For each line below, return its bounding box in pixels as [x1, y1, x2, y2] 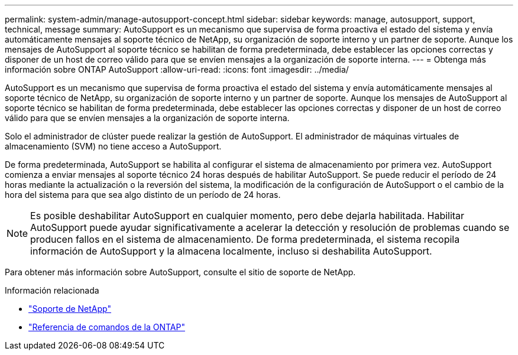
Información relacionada [5, 285, 99, 295]
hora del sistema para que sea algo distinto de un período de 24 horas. [5, 190, 281, 200]
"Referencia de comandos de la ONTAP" [28, 322, 185, 332]
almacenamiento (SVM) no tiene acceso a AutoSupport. [5, 141, 222, 151]
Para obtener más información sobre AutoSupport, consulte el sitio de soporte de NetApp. [5, 267, 356, 277]
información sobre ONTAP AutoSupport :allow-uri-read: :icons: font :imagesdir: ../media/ [5, 64, 349, 74]
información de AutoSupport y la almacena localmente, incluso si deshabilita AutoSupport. [30, 245, 432, 257]
